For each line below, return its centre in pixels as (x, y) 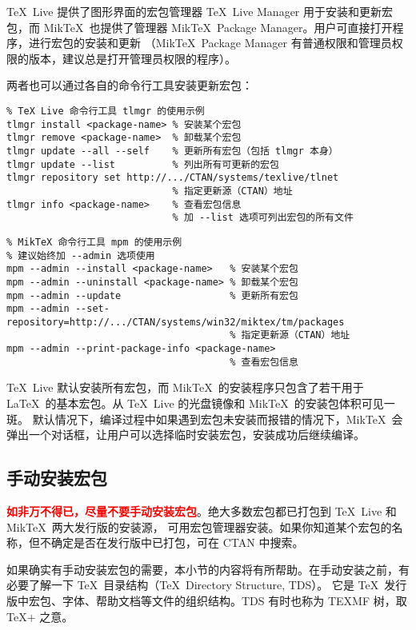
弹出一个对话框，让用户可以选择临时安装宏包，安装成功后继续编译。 (186, 435)
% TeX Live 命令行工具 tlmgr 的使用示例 (106, 111)
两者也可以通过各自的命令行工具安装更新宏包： (130, 85)
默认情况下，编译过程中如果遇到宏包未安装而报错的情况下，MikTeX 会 (218, 419)
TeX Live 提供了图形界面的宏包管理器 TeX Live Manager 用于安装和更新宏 (200, 11)
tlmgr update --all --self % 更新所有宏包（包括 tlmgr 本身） (172, 151)
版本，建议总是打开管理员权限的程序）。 (132, 58)
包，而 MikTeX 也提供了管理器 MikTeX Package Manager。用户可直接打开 (200, 27)
